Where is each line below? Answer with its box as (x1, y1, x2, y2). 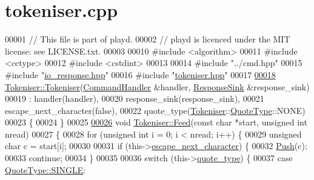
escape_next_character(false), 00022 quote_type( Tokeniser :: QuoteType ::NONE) (5, 104, 306, 116)
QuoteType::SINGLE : (5, 163, 86, 176)
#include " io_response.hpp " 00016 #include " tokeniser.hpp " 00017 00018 (5, 68, 276, 81)
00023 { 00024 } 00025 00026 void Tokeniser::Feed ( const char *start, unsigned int (5, 116, 307, 128)
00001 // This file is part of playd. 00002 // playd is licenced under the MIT (5, 33, 290, 45)
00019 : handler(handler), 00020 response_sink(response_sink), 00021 (5, 92, 264, 105)
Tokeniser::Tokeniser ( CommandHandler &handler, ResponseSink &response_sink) (5, 80, 310, 93)
